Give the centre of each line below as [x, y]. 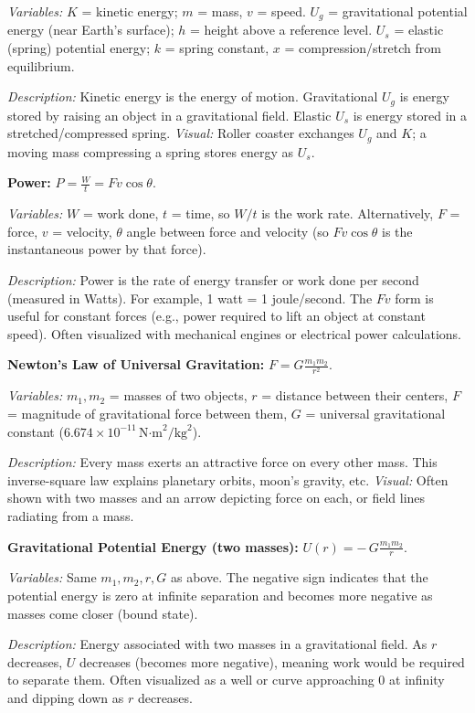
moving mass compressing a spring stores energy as [150, 151]
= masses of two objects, [178, 395]
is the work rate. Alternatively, [348, 213]
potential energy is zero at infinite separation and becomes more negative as [220, 596]
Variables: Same [52, 577]
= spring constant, [217, 48]
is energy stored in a [410, 115]
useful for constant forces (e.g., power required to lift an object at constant [216, 316]
